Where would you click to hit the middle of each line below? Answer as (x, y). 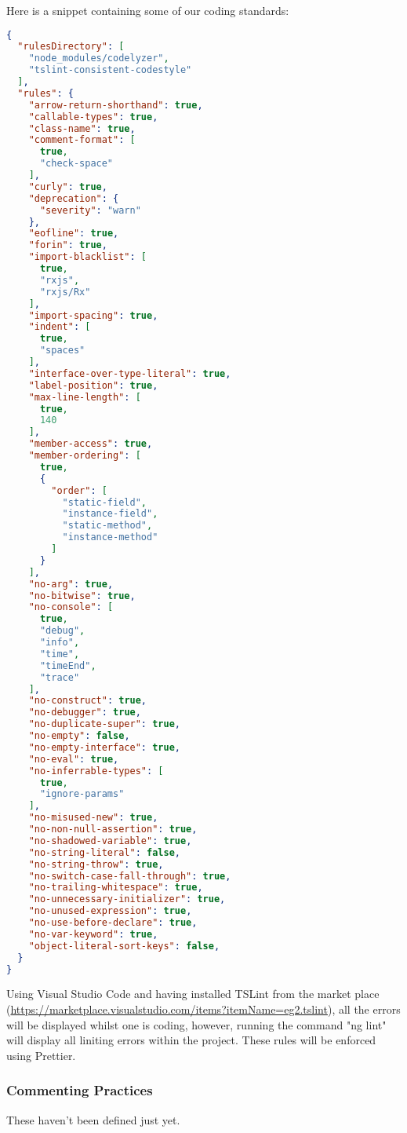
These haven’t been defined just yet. (93, 1119)
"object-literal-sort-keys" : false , (124, 946)
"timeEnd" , (68, 665)
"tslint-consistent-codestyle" (110, 70)
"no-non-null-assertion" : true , (113, 830)
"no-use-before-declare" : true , (113, 923)
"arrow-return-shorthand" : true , (116, 105)
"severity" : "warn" (90, 210)
